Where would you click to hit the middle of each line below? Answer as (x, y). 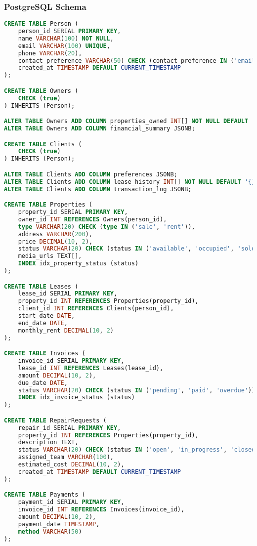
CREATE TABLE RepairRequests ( (55, 420)
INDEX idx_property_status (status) (78, 264)
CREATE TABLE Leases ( (41, 286)
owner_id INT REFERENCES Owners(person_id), (92, 219)
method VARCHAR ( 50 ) (50, 531)
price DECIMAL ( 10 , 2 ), (55, 241)
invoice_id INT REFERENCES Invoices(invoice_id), (101, 510)
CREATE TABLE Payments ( (45, 495)
